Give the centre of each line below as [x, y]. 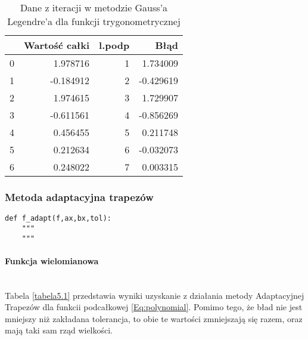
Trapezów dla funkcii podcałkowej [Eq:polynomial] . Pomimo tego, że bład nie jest [154, 307]
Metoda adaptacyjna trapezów [79, 197]
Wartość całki [57, 45]
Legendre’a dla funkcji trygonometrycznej [94, 21]
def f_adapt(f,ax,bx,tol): [58, 219]
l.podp [114, 45]
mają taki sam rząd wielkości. [59, 330]
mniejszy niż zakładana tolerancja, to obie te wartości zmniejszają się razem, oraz [154, 318]
